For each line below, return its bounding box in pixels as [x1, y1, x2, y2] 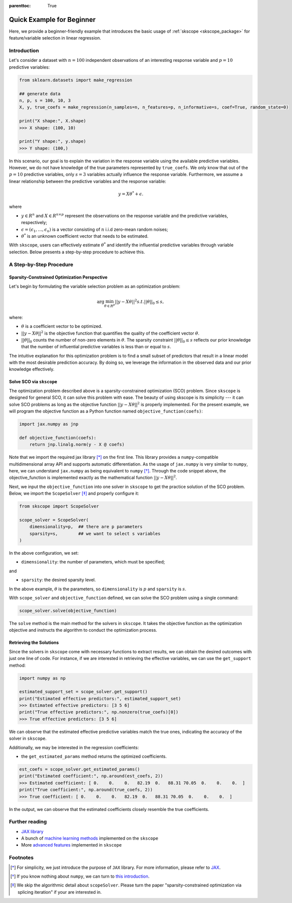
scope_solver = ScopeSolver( [19, 517, 89, 523]
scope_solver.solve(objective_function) [19, 608, 117, 613]
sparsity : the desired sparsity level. [21, 577, 96, 583]
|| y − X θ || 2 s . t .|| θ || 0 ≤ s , [115, 298, 164, 305]
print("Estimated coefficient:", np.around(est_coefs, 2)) [19, 773, 163, 779]
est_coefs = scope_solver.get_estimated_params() [19, 767, 140, 772]
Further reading [9, 818, 47, 825]
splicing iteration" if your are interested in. [18, 889, 102, 895]
